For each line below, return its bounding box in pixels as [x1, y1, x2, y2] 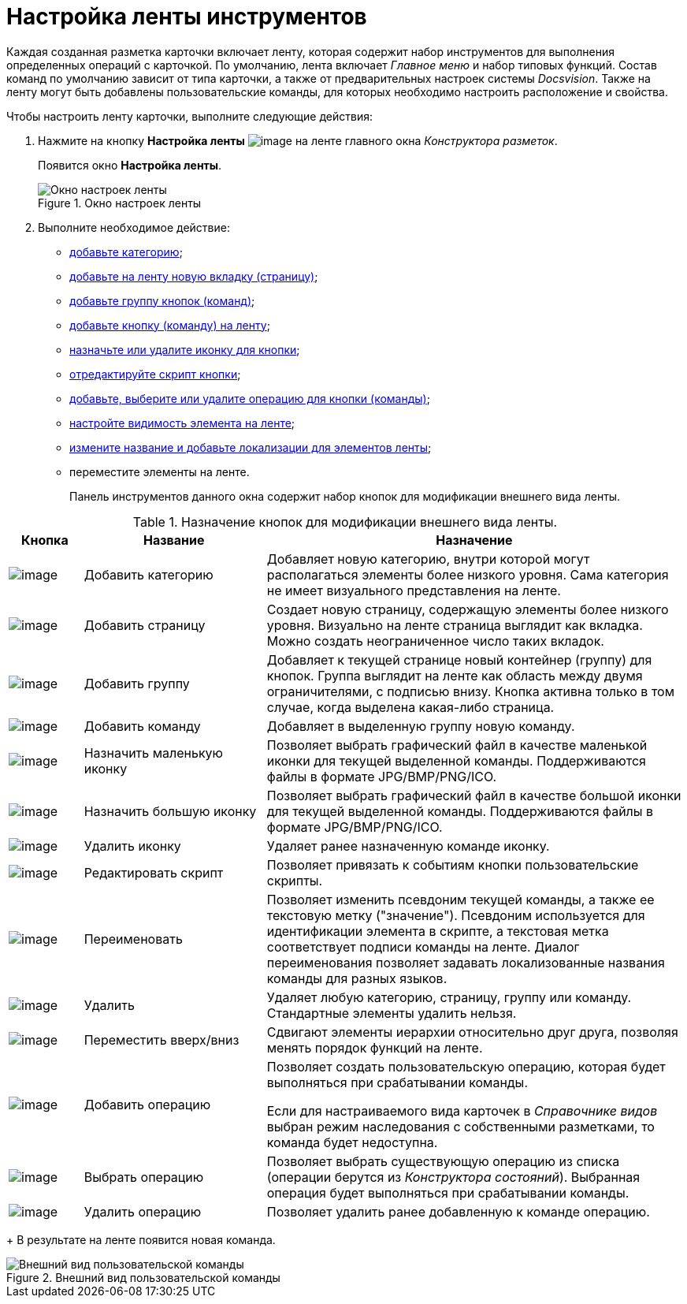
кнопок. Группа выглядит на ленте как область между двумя [266, 667, 643, 684]
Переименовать [84, 930, 183, 947]
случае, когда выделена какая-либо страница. [266, 699, 555, 715]
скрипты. [266, 872, 323, 889]
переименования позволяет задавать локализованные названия [266, 954, 665, 971]
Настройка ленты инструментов [6, 3, 367, 30]
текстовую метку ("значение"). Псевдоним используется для [266, 907, 645, 923]
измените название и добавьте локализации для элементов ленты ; [69, 440, 432, 454]
